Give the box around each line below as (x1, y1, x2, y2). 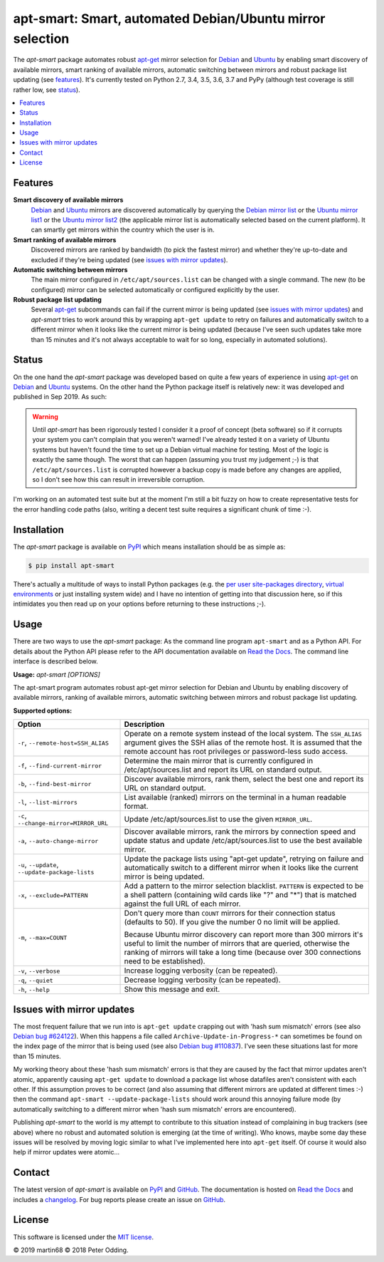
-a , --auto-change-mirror (17, 836, 99, 846)
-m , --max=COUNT (17, 932, 68, 942)
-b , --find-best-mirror (17, 779, 92, 789)
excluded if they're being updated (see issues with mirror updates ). (31, 255, 228, 264)
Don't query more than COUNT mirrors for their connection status (124, 909, 336, 919)
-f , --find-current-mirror (17, 760, 102, 770)
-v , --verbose (17, 966, 60, 976)
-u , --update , (17, 859, 59, 869)
